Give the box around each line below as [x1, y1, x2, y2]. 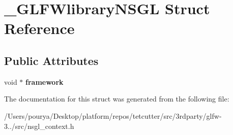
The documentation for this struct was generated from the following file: [4, 93, 229, 104]
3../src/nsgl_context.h [4, 120, 74, 131]
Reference [4, 18, 75, 39]
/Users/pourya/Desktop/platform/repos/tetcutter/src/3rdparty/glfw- [4, 110, 222, 121]
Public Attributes [4, 52, 99, 68]
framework [25, 76, 64, 87]
